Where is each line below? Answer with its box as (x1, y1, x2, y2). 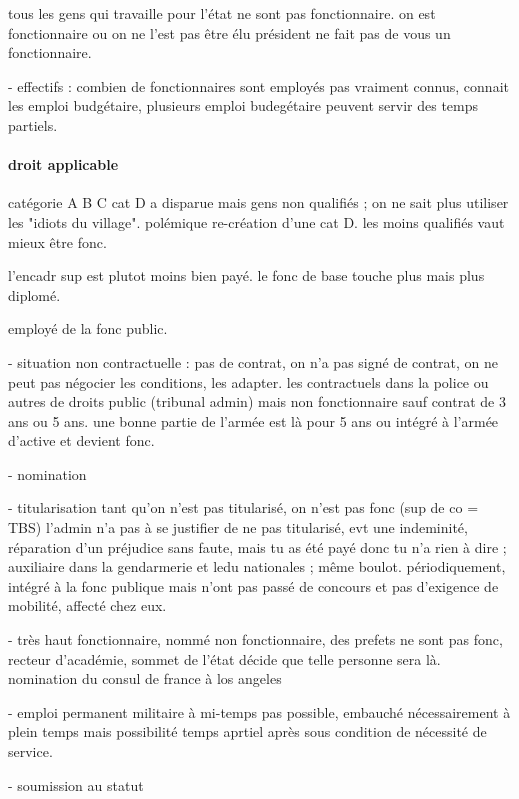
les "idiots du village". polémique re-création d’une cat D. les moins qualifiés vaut (8, 211, 505, 232)
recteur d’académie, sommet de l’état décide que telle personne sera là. (8, 648, 441, 669)
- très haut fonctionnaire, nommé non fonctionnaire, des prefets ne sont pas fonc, (8, 629, 503, 650)
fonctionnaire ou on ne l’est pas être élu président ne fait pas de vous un (8, 22, 451, 43)
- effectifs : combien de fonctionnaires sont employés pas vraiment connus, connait (8, 75, 509, 96)
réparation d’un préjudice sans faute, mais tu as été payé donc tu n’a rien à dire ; (8, 536, 507, 557)
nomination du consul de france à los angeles (8, 668, 282, 689)
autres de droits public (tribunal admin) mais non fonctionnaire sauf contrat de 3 (8, 391, 506, 412)
